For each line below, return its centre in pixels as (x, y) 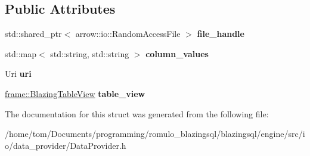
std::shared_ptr (33, 34)
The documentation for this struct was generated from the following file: (137, 113)
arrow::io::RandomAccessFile (128, 34)
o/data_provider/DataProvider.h (66, 145)
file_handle (221, 34)
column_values (177, 53)
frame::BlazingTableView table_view (75, 93)
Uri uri (18, 74)
